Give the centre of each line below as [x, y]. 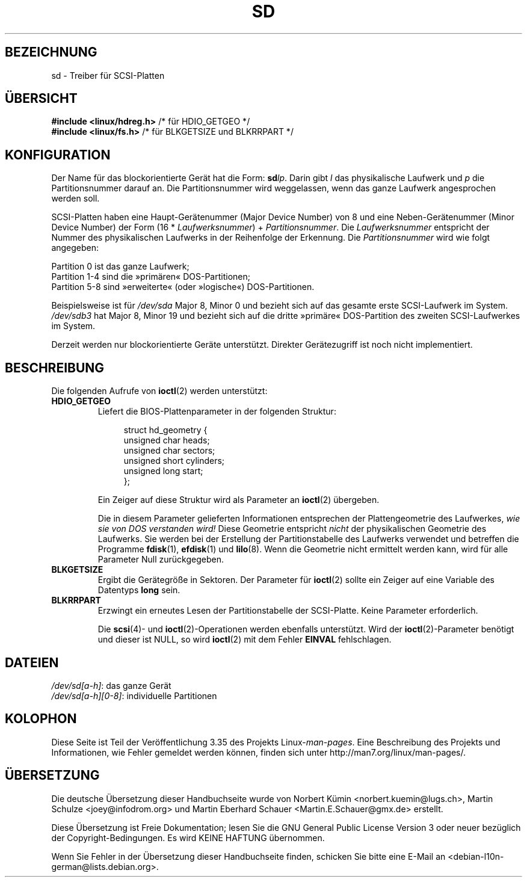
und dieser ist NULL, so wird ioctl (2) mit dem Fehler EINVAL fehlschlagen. [245, 640]
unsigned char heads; [167, 440]
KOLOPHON [41, 719]
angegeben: [75, 248]
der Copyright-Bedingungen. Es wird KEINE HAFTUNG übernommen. [188, 837]
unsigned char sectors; [169, 451]
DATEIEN [32, 662]
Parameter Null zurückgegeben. [161, 560]
